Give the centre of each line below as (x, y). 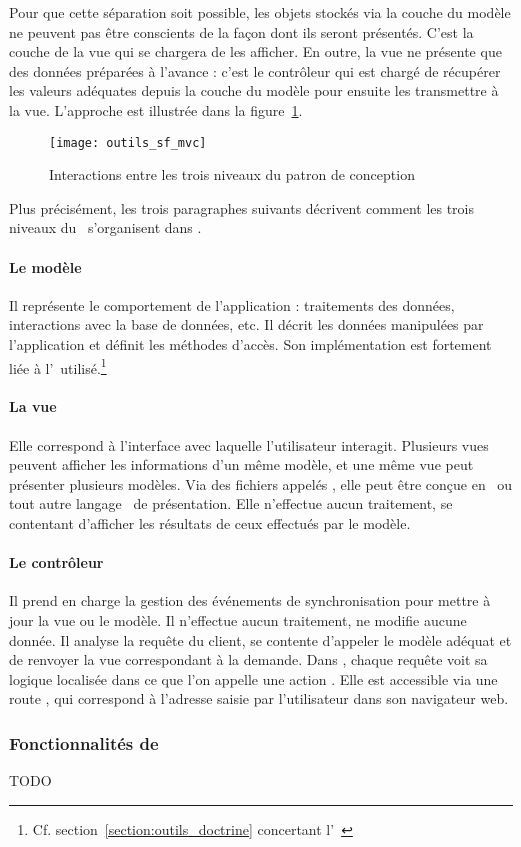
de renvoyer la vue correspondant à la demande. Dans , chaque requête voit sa (248, 659)
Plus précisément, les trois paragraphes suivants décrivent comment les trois (242, 207)
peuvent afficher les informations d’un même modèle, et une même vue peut (241, 464)
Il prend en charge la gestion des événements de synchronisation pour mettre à (250, 600)
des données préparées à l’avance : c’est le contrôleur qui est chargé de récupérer (255, 70)
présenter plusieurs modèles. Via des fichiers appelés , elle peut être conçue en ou (261, 483)
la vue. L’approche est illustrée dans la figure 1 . (156, 109)
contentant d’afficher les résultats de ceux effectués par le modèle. (210, 523)
